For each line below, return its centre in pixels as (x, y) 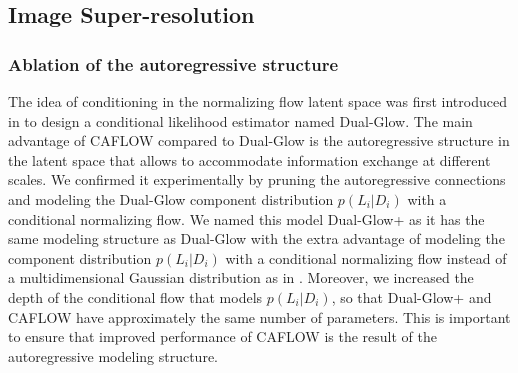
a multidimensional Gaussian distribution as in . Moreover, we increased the (241, 277)
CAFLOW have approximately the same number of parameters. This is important (259, 316)
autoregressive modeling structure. (113, 355)
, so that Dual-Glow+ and (411, 296)
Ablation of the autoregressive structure (173, 63)
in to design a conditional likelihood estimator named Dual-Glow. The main (240, 120)
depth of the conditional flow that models (135, 296)
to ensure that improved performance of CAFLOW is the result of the (222, 336)
